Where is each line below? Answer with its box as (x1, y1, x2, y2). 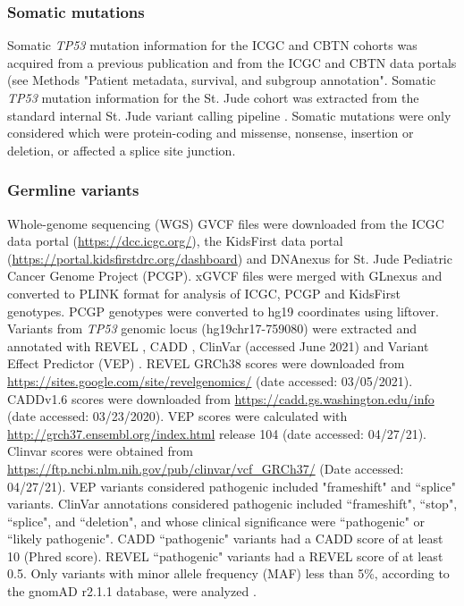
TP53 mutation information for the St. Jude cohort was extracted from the (7, 88, 419, 106)
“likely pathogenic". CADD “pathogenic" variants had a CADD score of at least (7, 529, 443, 548)
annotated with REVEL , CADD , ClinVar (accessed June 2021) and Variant (7, 336, 429, 355)
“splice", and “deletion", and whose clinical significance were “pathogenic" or (7, 511, 426, 530)
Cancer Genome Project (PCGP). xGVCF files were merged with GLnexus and (7, 266, 443, 285)
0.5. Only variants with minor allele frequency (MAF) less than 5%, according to (7, 564, 450, 583)
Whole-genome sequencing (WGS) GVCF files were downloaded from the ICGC (7, 214, 444, 232)
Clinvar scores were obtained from (7, 442, 193, 460)
